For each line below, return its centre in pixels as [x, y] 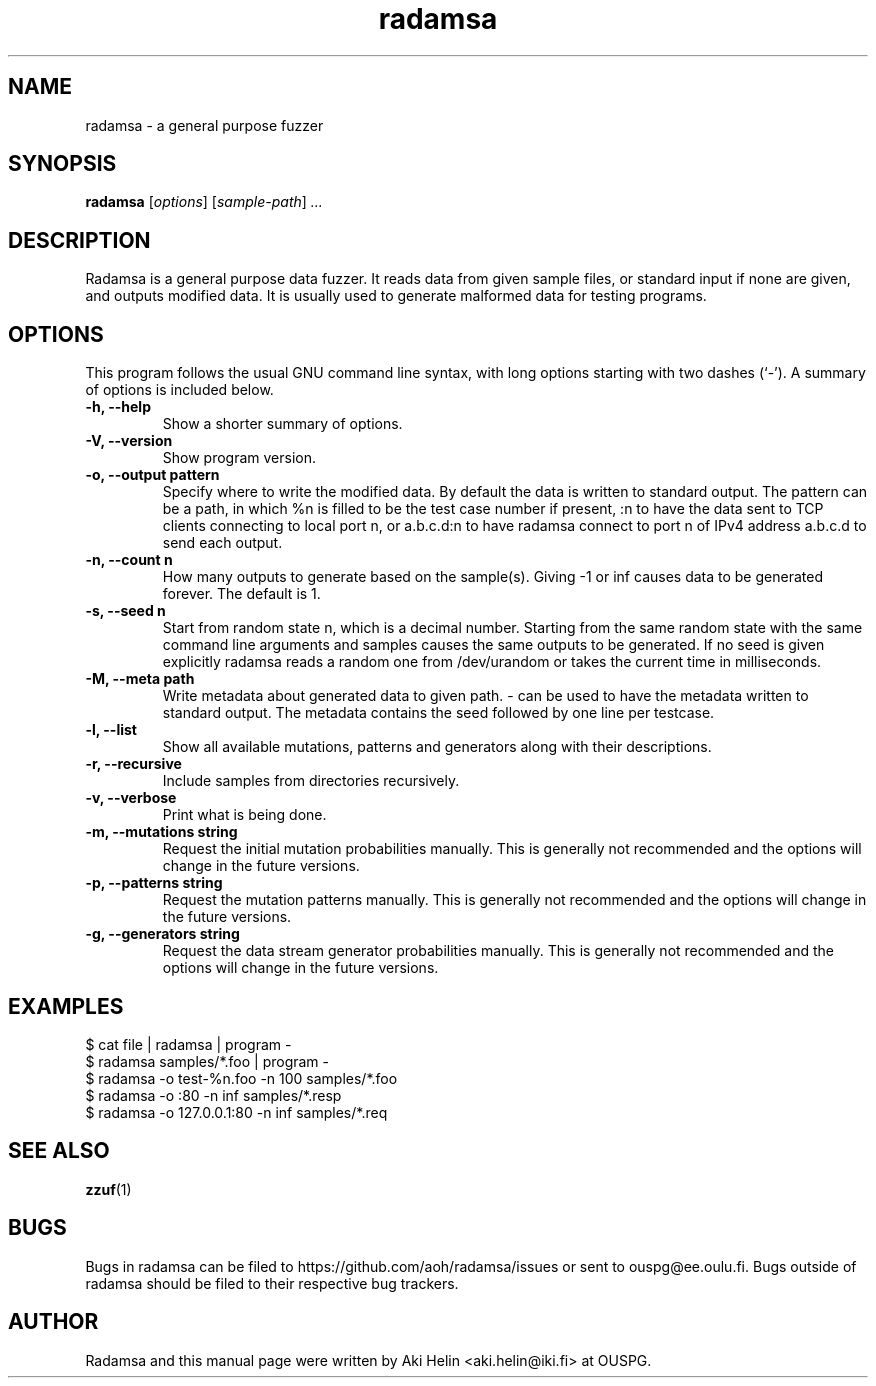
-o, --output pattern [152, 475]
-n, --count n [129, 560]
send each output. [222, 543]
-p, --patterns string [154, 883]
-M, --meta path [140, 679]
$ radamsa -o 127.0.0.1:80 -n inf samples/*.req [236, 1112]
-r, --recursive [133, 764]
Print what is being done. [244, 815]
